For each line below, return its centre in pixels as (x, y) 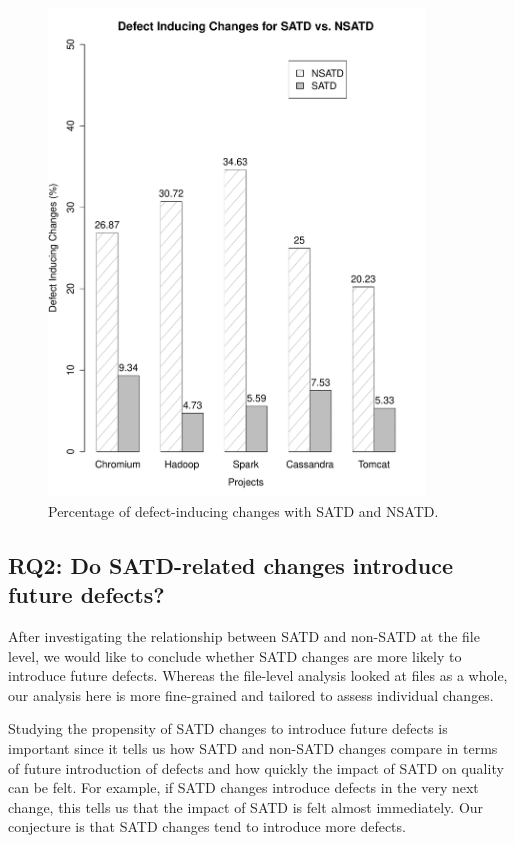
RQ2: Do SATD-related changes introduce (230, 564)
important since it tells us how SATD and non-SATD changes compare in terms (253, 748)
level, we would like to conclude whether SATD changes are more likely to (235, 655)
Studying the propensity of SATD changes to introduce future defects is (228, 728)
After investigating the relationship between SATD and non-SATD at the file (244, 636)
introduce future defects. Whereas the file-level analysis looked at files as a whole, (258, 675)
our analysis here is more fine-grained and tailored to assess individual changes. (251, 694)
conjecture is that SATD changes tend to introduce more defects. (207, 826)
